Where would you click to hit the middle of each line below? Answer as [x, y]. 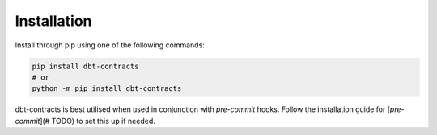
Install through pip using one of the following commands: [110, 45]
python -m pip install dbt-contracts [107, 89]
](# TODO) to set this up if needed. [97, 121]
